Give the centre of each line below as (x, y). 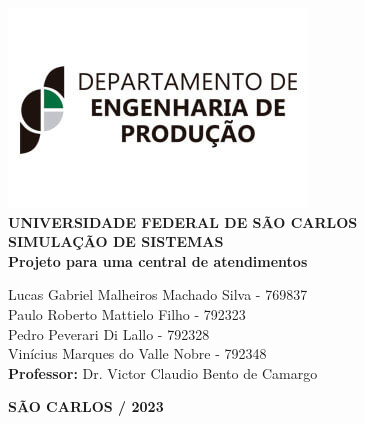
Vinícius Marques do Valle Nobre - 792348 (137, 353)
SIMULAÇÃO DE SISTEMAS (116, 241)
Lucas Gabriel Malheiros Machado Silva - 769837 (158, 294)
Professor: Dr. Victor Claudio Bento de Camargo (163, 372)
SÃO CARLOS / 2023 (86, 406)
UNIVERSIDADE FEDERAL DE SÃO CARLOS (183, 221)
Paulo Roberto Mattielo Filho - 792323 (127, 313)
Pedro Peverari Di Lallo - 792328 (109, 333)
